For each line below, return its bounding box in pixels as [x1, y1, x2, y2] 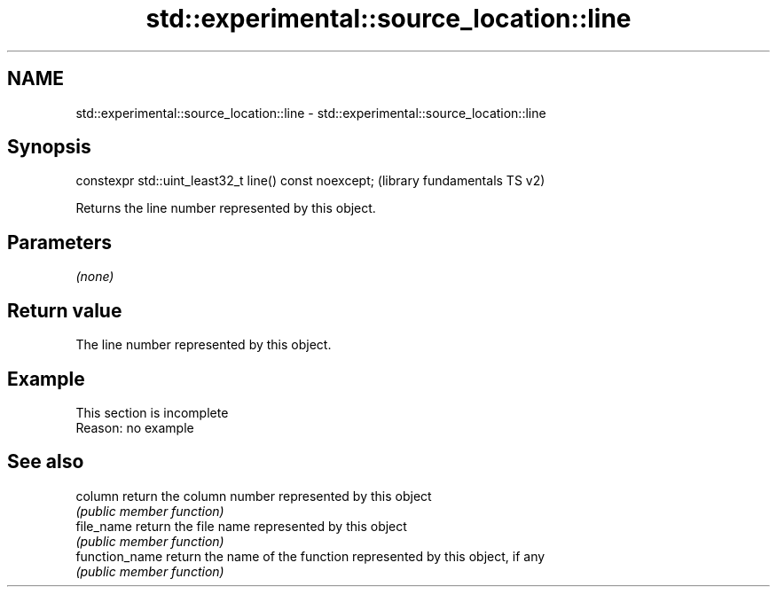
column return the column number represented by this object [75, 488, 432, 504]
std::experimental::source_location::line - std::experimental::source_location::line [75, 105, 546, 121]
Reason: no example [75, 419, 194, 435]
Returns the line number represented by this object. [75, 200, 376, 216]
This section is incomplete [75, 404, 229, 420]
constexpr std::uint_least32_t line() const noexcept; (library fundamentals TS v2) [75, 173, 545, 189]
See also [7, 450, 84, 473]
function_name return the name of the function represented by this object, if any [75, 548, 545, 564]
